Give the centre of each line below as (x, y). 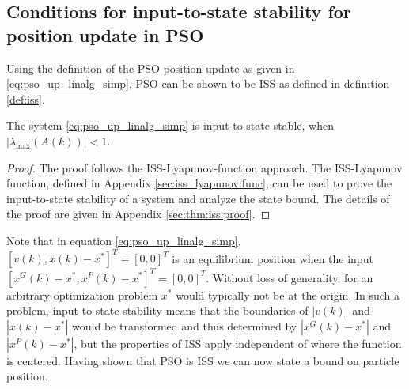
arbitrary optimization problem (82, 295)
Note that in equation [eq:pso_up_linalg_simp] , (124, 240)
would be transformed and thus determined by (185, 325)
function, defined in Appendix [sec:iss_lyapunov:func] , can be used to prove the (199, 183)
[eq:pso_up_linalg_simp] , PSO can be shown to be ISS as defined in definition (198, 83)
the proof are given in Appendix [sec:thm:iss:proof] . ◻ (138, 214)
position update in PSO (105, 34)
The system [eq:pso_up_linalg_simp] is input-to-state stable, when (170, 125)
